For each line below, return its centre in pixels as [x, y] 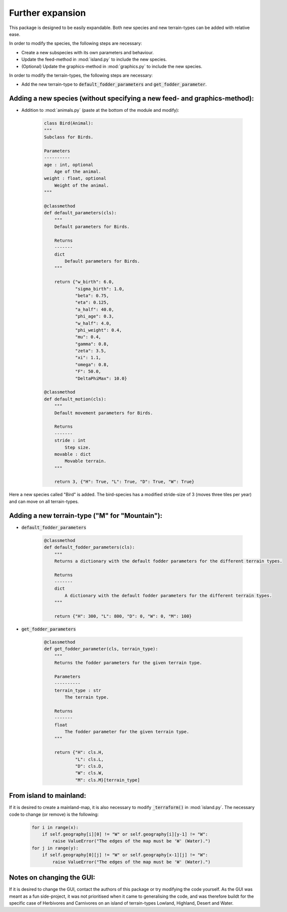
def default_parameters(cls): [80, 213]
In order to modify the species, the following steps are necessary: [75, 43]
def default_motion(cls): [75, 399]
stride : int [70, 440]
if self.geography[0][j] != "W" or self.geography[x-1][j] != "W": [125, 855]
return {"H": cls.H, [79, 752]
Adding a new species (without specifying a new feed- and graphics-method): [131, 99]
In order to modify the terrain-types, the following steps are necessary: [81, 75]
